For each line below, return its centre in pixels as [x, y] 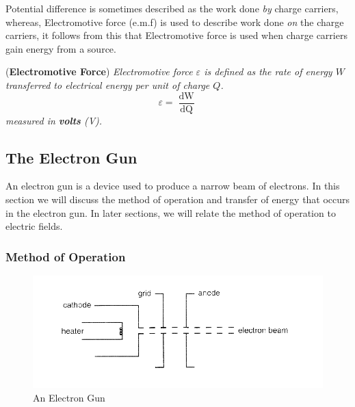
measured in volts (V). [54, 120]
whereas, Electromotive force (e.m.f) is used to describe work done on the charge [175, 22]
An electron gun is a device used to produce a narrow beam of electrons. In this [173, 186]
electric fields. [34, 226]
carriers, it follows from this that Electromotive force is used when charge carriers [176, 35]
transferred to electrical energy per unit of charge [108, 84]
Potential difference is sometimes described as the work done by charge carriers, [172, 8]
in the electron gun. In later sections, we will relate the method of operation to [171, 212]
